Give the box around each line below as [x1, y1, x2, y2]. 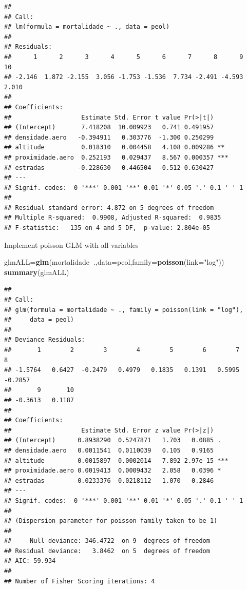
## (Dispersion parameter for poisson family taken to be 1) [4, 517, 218, 525]
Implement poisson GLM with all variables [4, 239, 139, 250]
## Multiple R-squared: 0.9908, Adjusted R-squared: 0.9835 [4, 214, 221, 222]
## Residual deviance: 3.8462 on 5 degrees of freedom [4, 547, 210, 555]
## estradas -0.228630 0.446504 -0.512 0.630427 [4, 164, 214, 171]
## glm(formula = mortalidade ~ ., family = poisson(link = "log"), [4, 306, 243, 313]
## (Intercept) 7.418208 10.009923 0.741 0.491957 [4, 124, 214, 131]
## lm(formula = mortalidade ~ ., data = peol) [4, 23, 170, 31]
